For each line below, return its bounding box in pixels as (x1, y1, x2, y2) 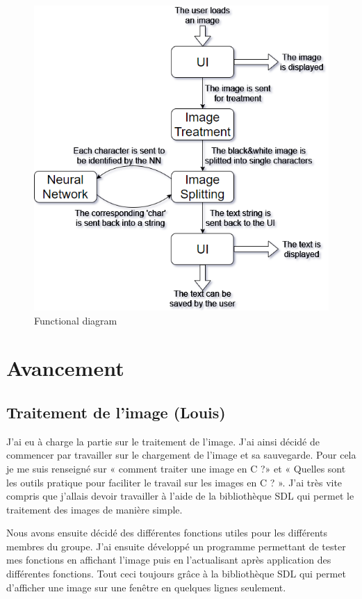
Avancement (6, 354, 124, 382)
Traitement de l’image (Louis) (6, 401, 226, 422)
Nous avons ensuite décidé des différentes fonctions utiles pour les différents (6, 525, 327, 540)
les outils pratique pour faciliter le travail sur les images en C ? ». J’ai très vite (6, 475, 343, 489)
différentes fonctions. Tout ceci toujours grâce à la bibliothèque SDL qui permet (6, 566, 346, 581)
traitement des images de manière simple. (6, 502, 183, 516)
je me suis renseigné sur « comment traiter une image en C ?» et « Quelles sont (6, 461, 346, 475)
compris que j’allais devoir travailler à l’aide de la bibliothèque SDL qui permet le (6, 489, 354, 503)
